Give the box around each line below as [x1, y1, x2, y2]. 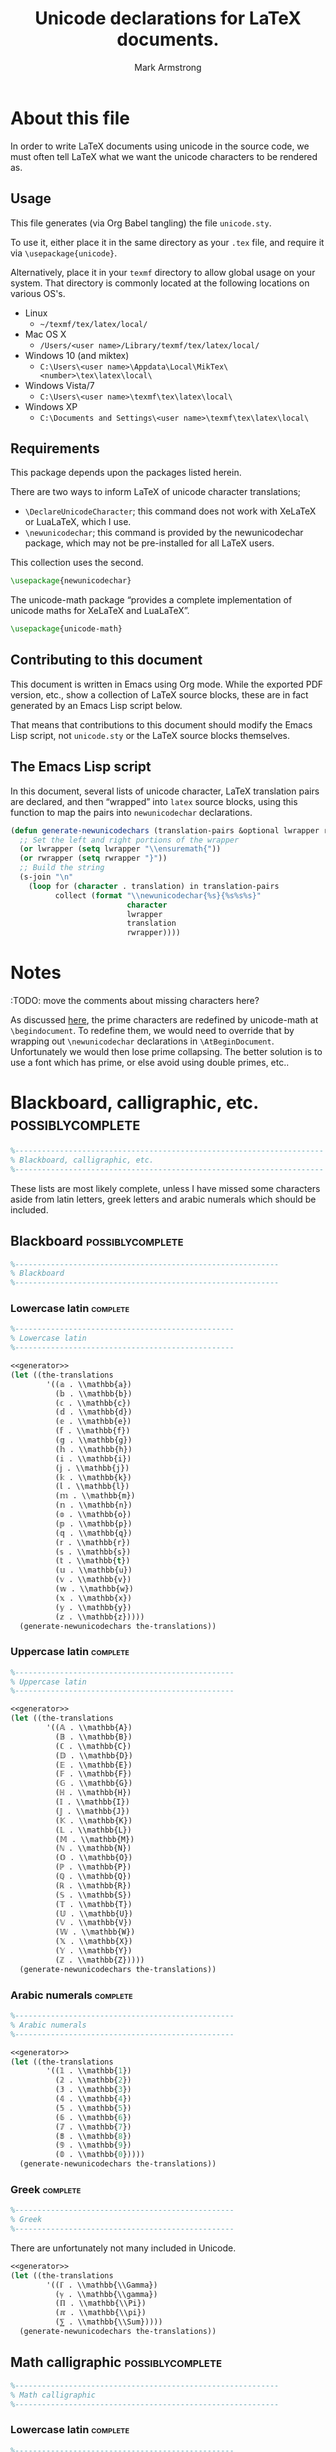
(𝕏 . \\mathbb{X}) [54, 1937, 133, 1947]
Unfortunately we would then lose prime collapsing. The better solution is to [10, 1046, 323, 1058]
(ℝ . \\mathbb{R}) [54, 1880, 132, 1891]
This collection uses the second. [10, 557, 144, 569]
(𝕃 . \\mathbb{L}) [54, 1825, 132, 1835]
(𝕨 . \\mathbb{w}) [54, 1584, 134, 1594]
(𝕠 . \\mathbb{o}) [54, 1510, 132, 1520]
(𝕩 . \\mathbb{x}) [54, 1593, 133, 1603]
